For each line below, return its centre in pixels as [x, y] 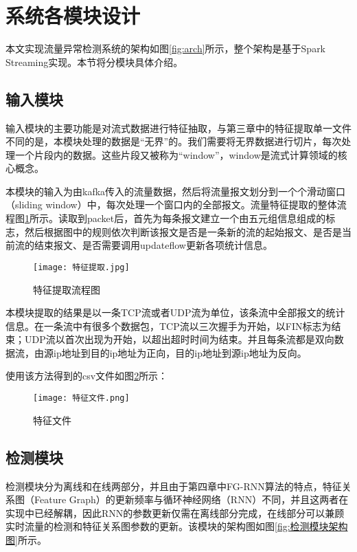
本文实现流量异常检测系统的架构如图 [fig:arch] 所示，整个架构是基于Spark [166, 48]
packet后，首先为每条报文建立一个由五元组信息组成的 [206, 218]
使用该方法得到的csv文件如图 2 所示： [87, 376]
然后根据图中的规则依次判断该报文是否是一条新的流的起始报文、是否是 [183, 231]
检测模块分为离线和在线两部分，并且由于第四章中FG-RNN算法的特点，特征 [174, 486]
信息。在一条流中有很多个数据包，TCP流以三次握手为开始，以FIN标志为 [169, 325]
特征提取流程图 [67, 289]
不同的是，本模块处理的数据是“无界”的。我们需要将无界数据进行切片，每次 [174, 141]
